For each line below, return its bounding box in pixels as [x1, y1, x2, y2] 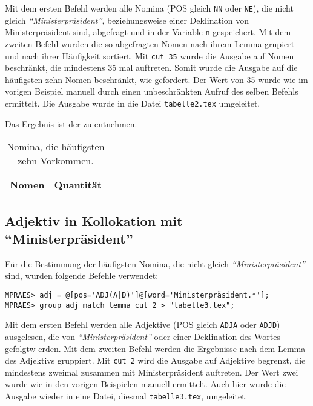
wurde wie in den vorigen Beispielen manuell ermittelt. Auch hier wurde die [5, 378, 286, 390]
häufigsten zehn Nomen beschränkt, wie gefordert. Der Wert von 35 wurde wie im [5, 73, 308, 85]
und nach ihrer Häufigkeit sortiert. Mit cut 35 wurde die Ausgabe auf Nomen [5, 49, 294, 62]
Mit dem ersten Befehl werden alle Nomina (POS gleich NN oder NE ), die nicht [5, 2, 294, 14]
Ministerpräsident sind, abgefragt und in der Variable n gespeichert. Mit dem [5, 25, 291, 38]
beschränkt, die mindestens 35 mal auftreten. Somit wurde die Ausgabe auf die [5, 61, 298, 74]
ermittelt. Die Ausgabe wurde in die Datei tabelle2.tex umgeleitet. [5, 96, 260, 109]
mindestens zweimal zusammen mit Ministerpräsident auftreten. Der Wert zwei [5, 365, 298, 378]
